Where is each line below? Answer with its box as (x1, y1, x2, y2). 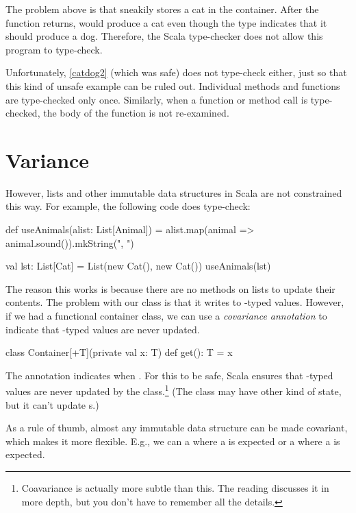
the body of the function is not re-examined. (43, 106, 229, 120)
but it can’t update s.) (5, 397, 99, 411)
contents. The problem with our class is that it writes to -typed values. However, (5, 295, 344, 309)
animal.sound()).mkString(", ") (5, 235, 134, 250)
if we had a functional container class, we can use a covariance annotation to (5, 309, 327, 323)
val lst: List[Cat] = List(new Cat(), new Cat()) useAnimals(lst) (5, 259, 271, 273)
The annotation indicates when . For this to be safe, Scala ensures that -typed (5, 368, 333, 382)
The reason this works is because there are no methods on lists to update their (5, 281, 335, 296)
